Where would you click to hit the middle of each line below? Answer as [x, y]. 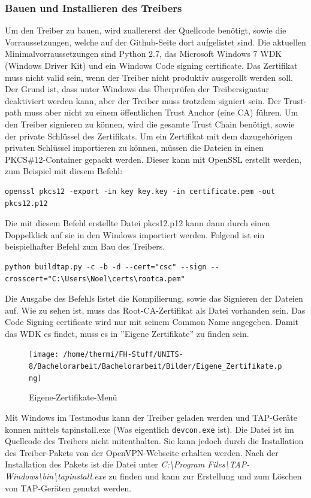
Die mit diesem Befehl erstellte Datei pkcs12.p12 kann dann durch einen [138, 223]
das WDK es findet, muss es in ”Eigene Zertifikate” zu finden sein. [127, 333]
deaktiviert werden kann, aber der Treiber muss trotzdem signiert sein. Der [143, 100]
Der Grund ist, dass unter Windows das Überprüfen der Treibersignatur [137, 89]
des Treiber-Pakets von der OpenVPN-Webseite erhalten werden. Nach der [142, 452]
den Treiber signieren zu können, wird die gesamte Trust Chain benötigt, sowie [150, 124]
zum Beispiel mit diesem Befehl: [64, 171]
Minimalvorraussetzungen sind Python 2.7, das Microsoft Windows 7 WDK [144, 54]
